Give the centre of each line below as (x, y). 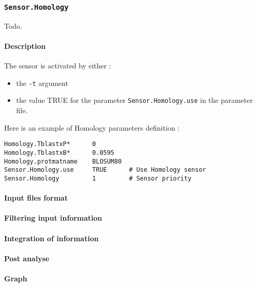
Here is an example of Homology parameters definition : (92, 127)
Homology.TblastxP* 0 (50, 144)
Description (25, 46)
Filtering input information (53, 218)
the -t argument (42, 83)
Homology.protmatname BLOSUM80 (63, 161)
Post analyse (27, 258)
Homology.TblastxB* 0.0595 (59, 153)
